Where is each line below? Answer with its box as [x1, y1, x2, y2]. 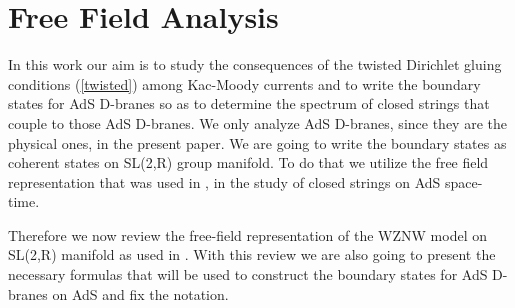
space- [444, 171, 483, 192]
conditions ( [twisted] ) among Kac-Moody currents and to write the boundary [8, 73, 481, 94]
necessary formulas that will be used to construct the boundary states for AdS [8, 264, 488, 285]
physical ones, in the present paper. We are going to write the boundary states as [8, 132, 507, 153]
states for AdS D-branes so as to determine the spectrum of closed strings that [8, 93, 490, 114]
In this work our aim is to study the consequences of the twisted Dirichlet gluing [8, 54, 502, 75]
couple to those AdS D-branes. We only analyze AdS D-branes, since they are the [8, 112, 507, 133]
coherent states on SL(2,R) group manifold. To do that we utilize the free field [8, 152, 489, 173]
